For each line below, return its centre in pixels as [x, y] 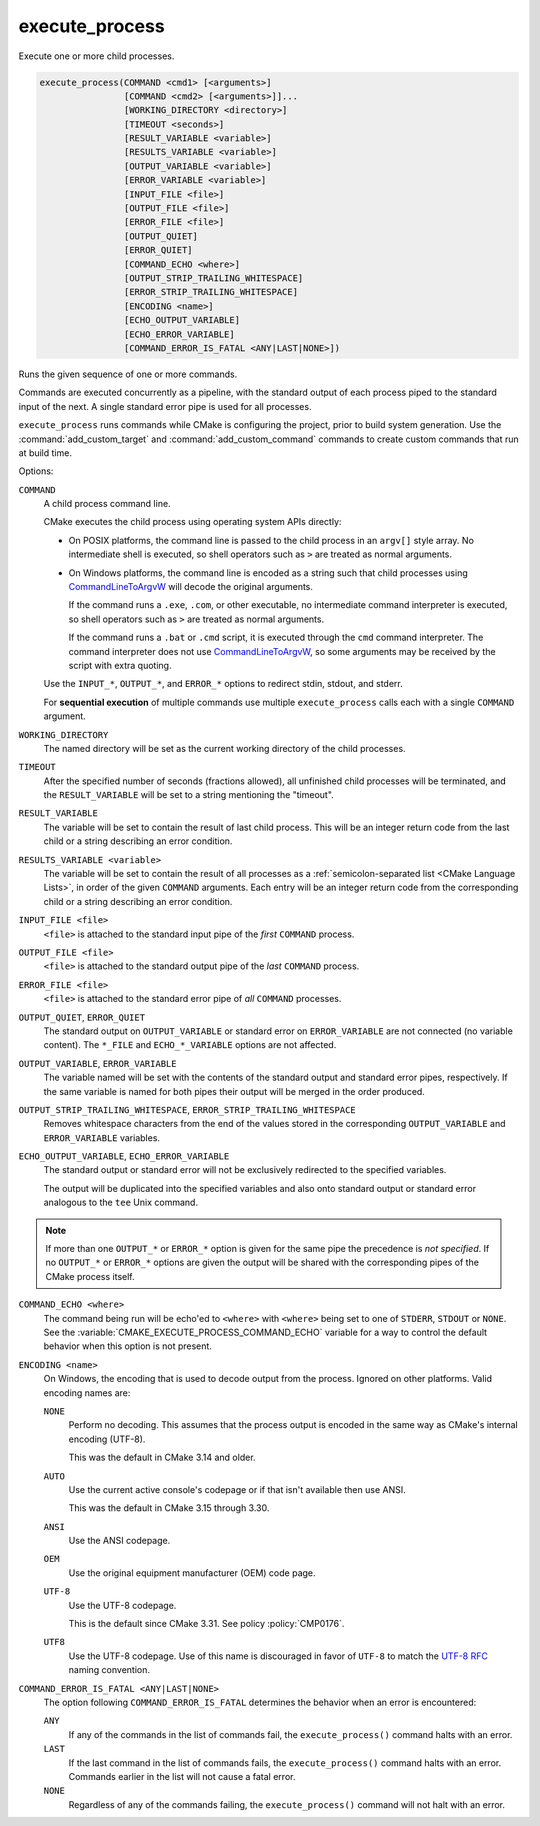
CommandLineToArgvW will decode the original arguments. [191, 587]
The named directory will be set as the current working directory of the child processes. [224, 748]
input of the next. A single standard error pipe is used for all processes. [165, 406]
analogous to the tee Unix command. [121, 1202]
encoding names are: [87, 1392]
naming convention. [109, 1670]
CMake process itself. [90, 1276]
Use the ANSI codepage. [119, 1541]
